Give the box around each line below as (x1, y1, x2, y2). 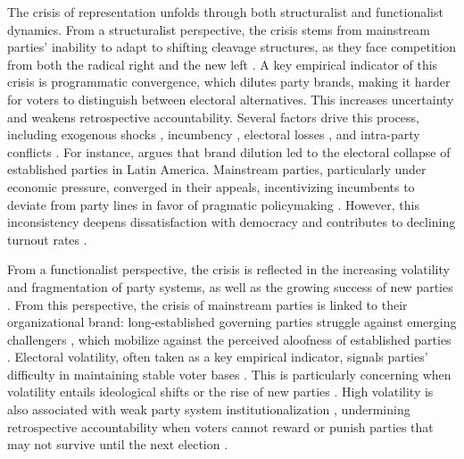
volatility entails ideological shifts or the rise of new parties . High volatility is (7, 382, 434, 401)
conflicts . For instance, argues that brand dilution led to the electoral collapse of (7, 142, 451, 161)
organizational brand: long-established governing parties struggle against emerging (7, 313, 457, 331)
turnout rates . (7, 229, 87, 248)
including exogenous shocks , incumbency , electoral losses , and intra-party (7, 125, 420, 144)
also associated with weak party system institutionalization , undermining (7, 400, 410, 419)
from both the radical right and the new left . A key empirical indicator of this (7, 54, 438, 73)
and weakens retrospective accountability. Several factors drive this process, (7, 107, 419, 126)
